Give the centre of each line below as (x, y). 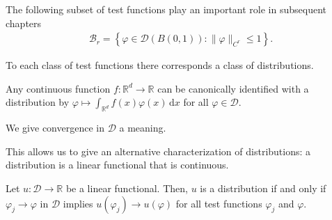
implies (78, 203)
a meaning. (143, 128)
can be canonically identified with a (233, 88)
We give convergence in (55, 128)
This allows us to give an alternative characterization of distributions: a (158, 151)
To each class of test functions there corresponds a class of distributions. (160, 65)
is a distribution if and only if (263, 188)
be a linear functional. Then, (127, 188)
